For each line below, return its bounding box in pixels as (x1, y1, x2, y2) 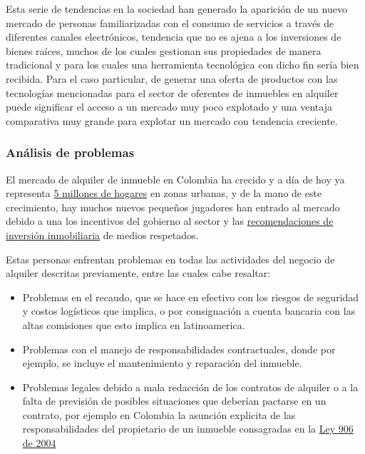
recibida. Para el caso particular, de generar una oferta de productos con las (6, 71, 338, 86)
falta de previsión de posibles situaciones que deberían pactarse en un (22, 393, 327, 408)
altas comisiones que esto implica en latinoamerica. (22, 317, 245, 332)
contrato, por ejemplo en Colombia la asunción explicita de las (22, 407, 296, 422)
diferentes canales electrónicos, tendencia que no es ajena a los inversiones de (6, 29, 341, 44)
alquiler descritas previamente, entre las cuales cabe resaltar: (6, 266, 271, 281)
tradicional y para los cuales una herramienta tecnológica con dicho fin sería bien (6, 57, 359, 72)
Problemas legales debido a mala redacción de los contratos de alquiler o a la (22, 379, 359, 394)
